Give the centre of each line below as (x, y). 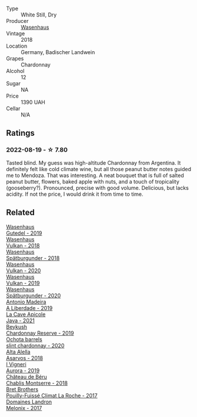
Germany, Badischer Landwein (58, 52)
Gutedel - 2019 (24, 233)
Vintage (16, 34)
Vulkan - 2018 (23, 245)
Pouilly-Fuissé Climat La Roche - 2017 (52, 395)
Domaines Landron (29, 402)
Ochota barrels (24, 339)
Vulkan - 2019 (23, 283)
